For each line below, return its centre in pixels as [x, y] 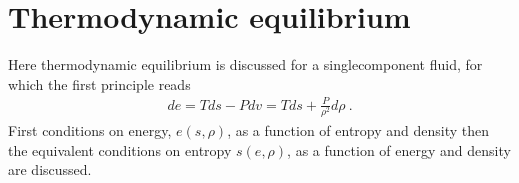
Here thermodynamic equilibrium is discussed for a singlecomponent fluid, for [245, 64]
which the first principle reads [99, 83]
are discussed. [50, 169]
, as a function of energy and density [399, 149]
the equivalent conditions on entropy [120, 149]
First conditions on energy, [90, 130]
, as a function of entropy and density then [358, 130]
